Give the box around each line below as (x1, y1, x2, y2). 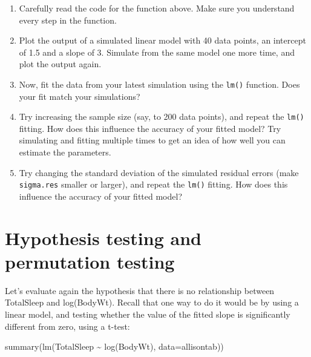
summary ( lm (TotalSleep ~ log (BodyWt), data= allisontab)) (5, 340, 224, 353)
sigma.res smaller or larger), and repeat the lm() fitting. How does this (19, 178, 288, 191)
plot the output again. (19, 57, 102, 70)
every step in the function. (19, 13, 117, 26)
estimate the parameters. (19, 146, 111, 159)
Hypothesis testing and (5, 225, 201, 250)
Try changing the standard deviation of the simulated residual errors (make (19, 166, 299, 178)
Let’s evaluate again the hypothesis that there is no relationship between (5, 284, 275, 296)
